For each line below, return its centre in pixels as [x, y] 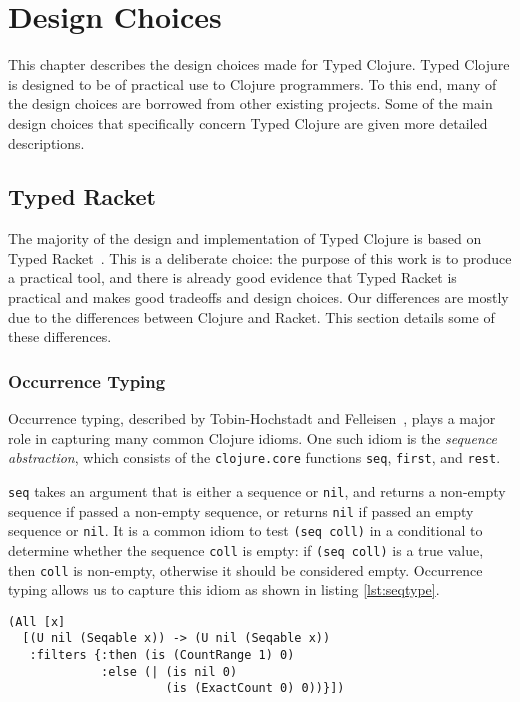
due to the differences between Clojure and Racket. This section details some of [251, 316]
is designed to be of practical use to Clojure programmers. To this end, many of [252, 83]
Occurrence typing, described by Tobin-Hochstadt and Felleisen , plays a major [252, 418]
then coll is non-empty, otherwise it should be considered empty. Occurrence [245, 569]
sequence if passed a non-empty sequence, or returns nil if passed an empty [241, 510]
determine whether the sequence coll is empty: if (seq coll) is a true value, [246, 549]
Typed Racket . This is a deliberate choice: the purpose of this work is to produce [260, 257]
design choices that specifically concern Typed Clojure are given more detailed [248, 122]
